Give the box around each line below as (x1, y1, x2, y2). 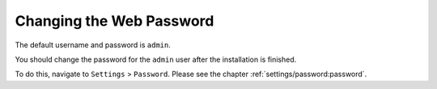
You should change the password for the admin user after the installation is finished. (15, 55, 297, 64)
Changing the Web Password (15, 12, 214, 30)
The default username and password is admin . (15, 40, 172, 50)
